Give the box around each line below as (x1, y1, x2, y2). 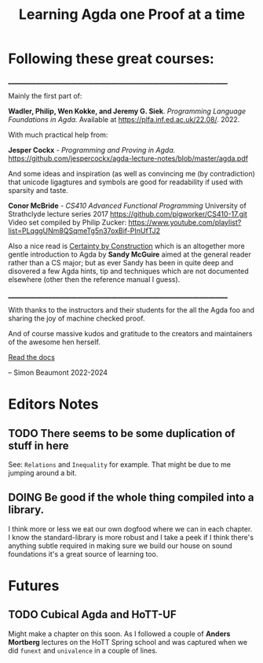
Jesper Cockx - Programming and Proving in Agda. (8, 145, 176, 154)
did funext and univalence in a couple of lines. (8, 646, 158, 655)
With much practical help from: (8, 130, 108, 139)
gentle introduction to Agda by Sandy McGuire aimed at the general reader (8, 250, 251, 259)
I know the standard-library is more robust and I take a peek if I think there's (8, 532, 254, 542)
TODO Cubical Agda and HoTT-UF (8, 608, 177, 621)
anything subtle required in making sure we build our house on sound (8, 541, 233, 550)
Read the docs (8, 352, 55, 361)
